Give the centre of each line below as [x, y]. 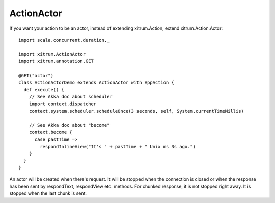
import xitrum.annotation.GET [56, 61]
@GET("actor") [36, 75]
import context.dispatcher [63, 104]
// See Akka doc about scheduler [71, 97]
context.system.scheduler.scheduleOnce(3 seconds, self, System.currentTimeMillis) [136, 111]
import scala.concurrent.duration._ [64, 40]
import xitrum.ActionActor [52, 54]
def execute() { [44, 90]
